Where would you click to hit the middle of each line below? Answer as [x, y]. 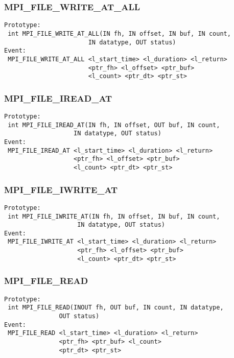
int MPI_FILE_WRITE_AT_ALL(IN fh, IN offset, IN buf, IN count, [119, 33]
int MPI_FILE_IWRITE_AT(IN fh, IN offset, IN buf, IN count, [114, 216]
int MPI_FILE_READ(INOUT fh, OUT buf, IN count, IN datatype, [116, 308]
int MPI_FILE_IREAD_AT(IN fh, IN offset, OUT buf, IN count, [114, 125]
